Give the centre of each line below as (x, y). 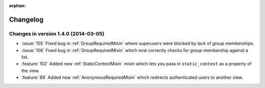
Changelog (26, 19)
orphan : (17, 6)
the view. (30, 70)
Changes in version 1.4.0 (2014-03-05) (57, 34)
